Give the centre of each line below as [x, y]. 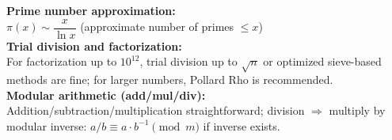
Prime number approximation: [91, 10]
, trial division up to [188, 61]
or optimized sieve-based [322, 61]
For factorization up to [62, 61]
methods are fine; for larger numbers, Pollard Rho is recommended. [170, 79]
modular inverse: [47, 125]
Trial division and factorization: [94, 45]
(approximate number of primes [157, 26]
